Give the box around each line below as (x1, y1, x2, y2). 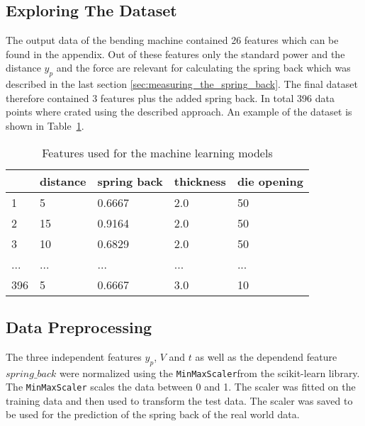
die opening (237, 172, 303, 189)
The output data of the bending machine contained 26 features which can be (6, 33, 339, 47)
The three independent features (6, 349, 142, 364)
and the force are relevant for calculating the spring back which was (56, 60, 351, 75)
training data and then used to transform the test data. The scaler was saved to (6, 393, 353, 408)
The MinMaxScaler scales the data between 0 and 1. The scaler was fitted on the (6, 379, 356, 394)
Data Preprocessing (6, 315, 152, 337)
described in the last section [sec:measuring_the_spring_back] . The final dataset (6, 77, 358, 91)
